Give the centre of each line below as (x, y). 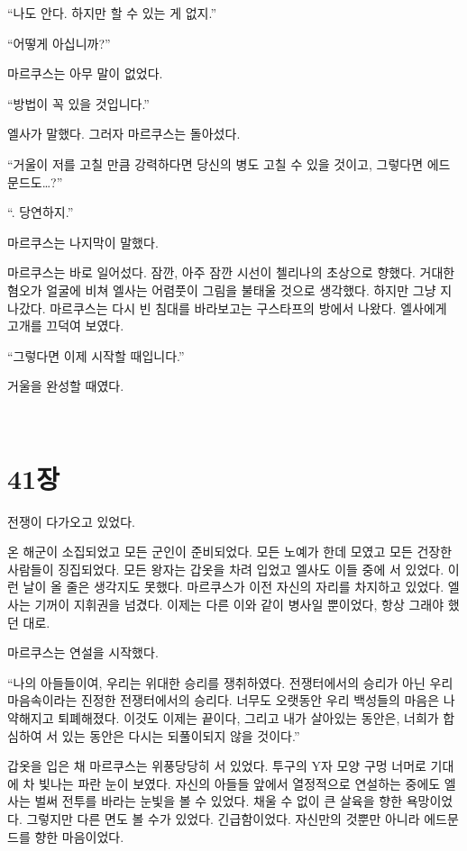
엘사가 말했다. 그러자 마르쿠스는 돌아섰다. (124, 134)
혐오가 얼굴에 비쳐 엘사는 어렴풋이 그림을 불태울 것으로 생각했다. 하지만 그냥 (222, 290)
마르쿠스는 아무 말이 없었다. (85, 73)
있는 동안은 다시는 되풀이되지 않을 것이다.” (181, 735)
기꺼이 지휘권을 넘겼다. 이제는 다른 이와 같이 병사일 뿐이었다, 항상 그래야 (239, 604)
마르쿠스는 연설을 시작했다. (83, 652)
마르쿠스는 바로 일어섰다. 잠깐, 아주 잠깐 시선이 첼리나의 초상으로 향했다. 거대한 (231, 272)
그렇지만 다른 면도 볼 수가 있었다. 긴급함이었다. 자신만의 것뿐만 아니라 (223, 818)
